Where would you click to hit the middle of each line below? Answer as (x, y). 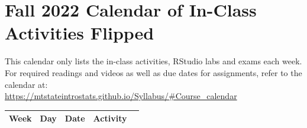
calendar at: (26, 84)
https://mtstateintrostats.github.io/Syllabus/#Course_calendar (121, 96)
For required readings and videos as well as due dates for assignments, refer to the (153, 72)
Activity (110, 118)
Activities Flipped (80, 33)
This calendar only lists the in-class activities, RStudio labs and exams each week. (153, 61)
